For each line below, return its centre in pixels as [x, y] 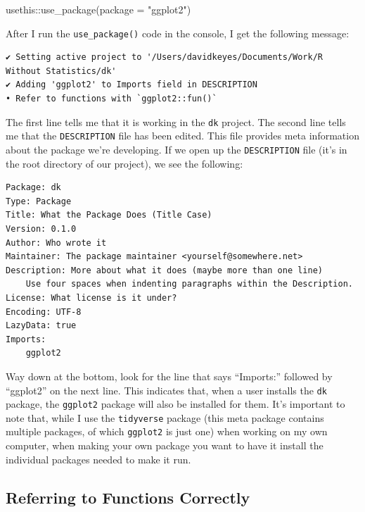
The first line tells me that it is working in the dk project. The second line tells [176, 121]
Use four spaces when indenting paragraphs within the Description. [189, 284]
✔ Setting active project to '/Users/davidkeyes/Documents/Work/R [165, 57]
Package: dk [33, 188]
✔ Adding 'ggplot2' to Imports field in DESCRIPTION [132, 85]
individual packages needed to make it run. [98, 459]
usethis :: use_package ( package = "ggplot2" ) [98, 9]
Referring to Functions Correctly [128, 497]
